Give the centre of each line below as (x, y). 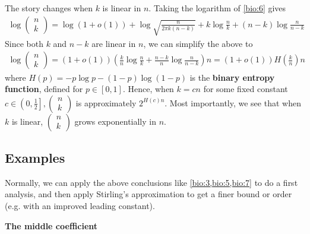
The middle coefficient (51, 225)
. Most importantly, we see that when (233, 102)
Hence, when (151, 89)
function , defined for (44, 89)
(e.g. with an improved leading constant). (80, 206)
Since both (24, 43)
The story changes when (49, 8)
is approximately (106, 102)
